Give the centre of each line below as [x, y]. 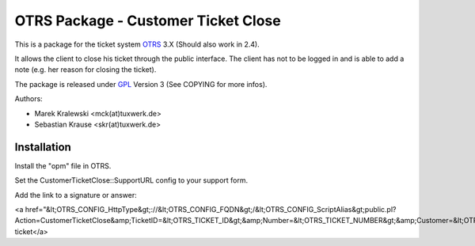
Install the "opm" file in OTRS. [63, 165]
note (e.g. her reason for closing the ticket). [85, 70]
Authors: [28, 99]
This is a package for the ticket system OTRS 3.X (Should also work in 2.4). [137, 44]
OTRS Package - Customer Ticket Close [148, 21]
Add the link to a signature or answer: [76, 195]
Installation [43, 147]
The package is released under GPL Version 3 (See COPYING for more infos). [141, 84]
